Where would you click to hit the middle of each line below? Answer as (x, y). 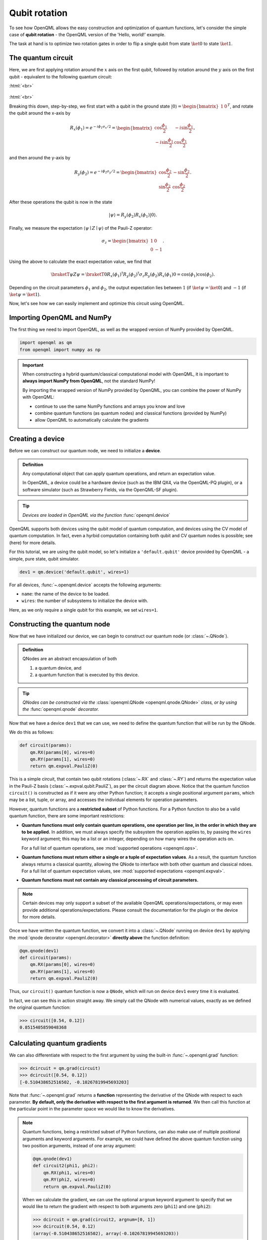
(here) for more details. (33, 543)
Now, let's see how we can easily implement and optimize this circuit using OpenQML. (97, 304)
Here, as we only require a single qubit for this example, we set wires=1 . (84, 610)
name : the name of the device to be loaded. (66, 594)
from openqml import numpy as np (60, 349)
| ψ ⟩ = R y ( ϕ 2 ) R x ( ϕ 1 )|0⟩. (133, 216)
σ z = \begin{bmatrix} (125, 242)
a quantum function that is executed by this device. (87, 675)
